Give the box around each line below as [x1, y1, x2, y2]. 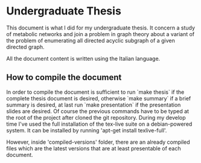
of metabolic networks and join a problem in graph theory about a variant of [6, 30, 195, 37]
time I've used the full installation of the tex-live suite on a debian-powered [6, 120, 193, 128]
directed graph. [6, 43, 45, 51]
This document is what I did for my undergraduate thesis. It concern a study [6, 24, 195, 31]
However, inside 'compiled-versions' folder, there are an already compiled [6, 138, 190, 146]
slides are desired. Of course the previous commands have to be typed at [6, 107, 189, 115]
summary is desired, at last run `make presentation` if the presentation [6, 101, 181, 108]
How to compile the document [6, 72, 122, 82]
